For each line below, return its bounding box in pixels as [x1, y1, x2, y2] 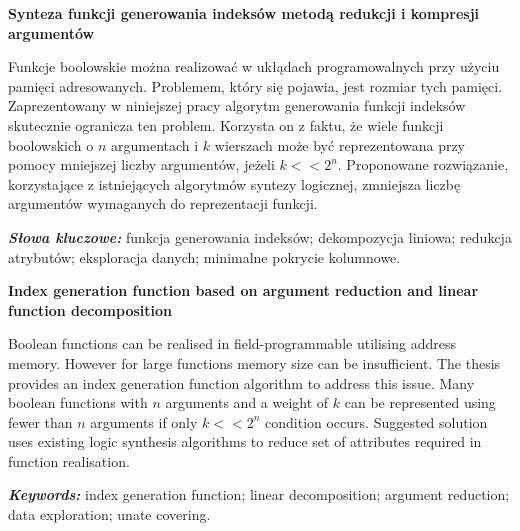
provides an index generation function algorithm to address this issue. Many [8, 372, 475, 393]
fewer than [8, 411, 73, 432]
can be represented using [344, 392, 496, 413]
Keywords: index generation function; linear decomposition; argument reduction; [8, 484, 510, 505]
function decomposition [8, 299, 172, 320]
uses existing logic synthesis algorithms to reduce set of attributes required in [8, 431, 482, 452]
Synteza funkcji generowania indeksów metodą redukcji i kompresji [8, 3, 480, 23]
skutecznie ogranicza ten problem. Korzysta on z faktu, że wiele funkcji [8, 114, 444, 135]
